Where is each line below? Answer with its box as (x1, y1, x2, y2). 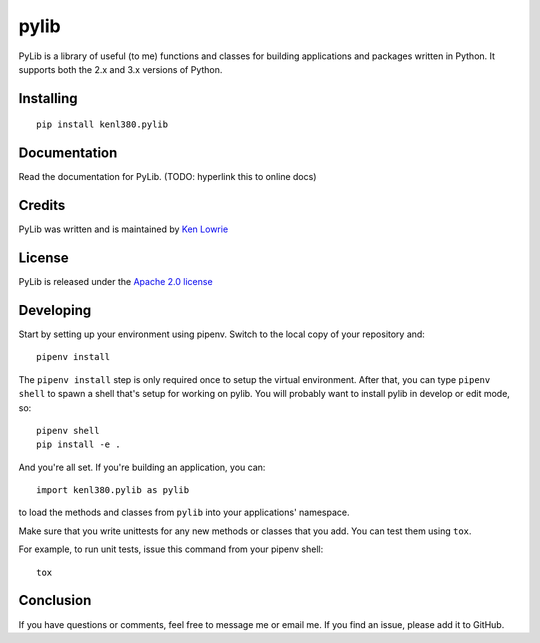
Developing (18, 301, 92, 319)
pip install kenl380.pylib (36, 119, 169, 130)
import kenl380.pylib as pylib (36, 485, 190, 496)
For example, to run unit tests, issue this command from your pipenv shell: (18, 543, 324, 555)
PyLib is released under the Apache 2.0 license (18, 276, 214, 288)
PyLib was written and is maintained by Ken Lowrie (18, 223, 229, 235)
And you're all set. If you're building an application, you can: (18, 461, 266, 473)
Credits (18, 197, 66, 214)
